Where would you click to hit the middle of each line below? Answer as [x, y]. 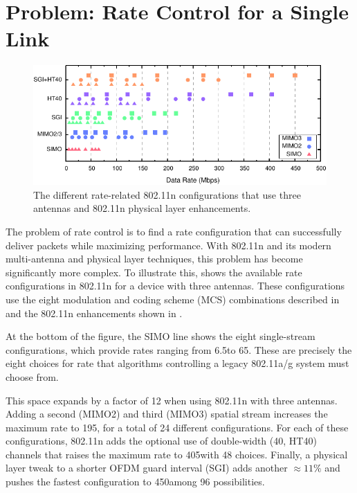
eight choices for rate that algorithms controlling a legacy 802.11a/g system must [177, 363]
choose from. [32, 376]
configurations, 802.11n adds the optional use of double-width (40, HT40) [161, 441]
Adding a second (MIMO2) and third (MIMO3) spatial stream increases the [167, 414]
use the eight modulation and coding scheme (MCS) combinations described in [173, 299]
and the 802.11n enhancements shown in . [94, 313]
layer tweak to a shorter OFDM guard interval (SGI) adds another [147, 468]
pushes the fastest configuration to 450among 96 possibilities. [135, 482]
